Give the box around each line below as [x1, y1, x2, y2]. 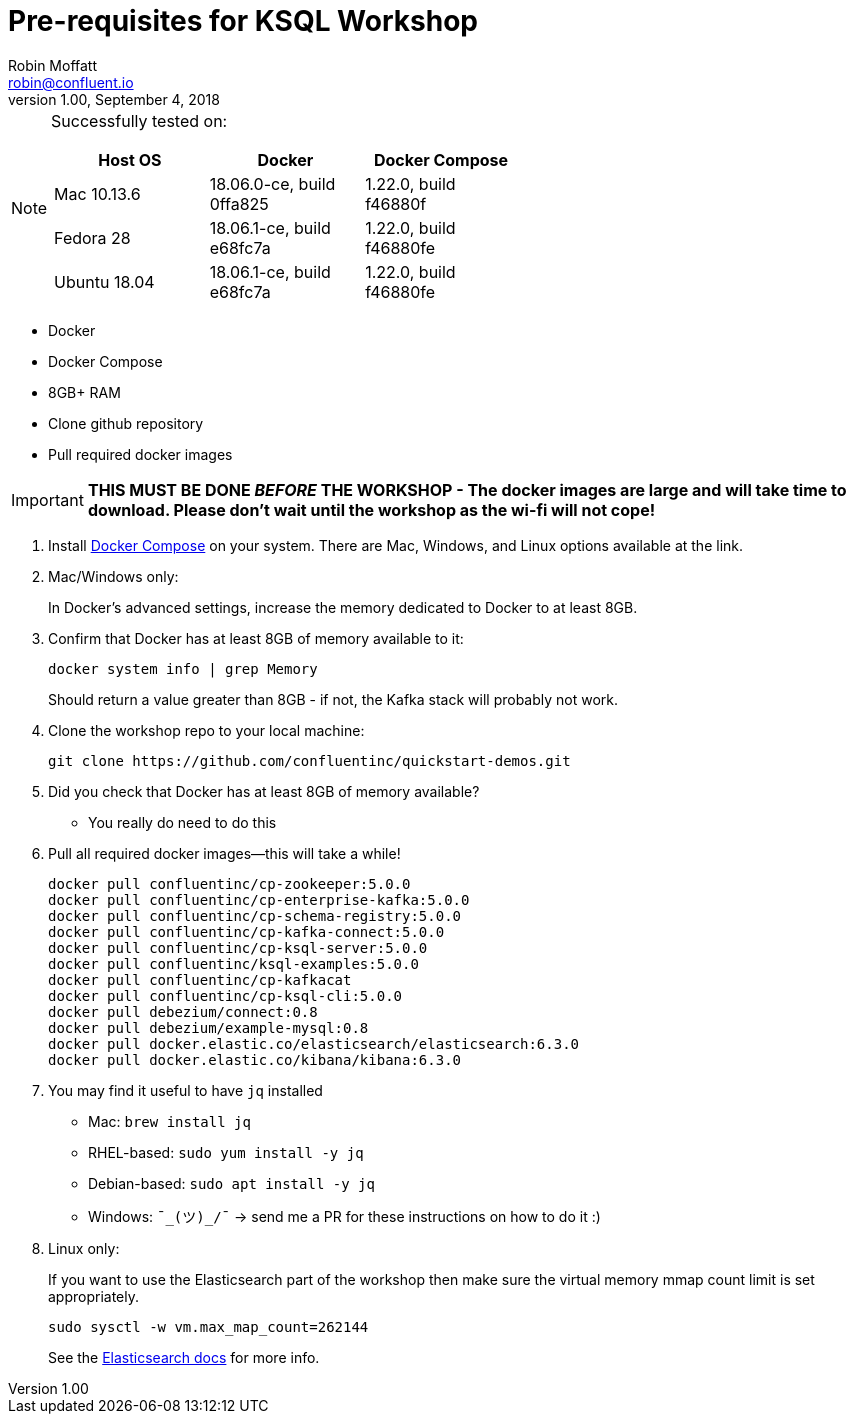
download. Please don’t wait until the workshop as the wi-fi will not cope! [87, 499, 656, 520]
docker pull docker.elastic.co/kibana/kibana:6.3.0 [48, 1051, 462, 1068]
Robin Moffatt [8, 56, 98, 74]
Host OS [98, 149, 162, 170]
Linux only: [48, 1239, 120, 1257]
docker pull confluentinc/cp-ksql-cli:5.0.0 [48, 987, 403, 1004]
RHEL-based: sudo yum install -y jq [88, 1143, 364, 1161]
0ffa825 [209, 193, 269, 214]
